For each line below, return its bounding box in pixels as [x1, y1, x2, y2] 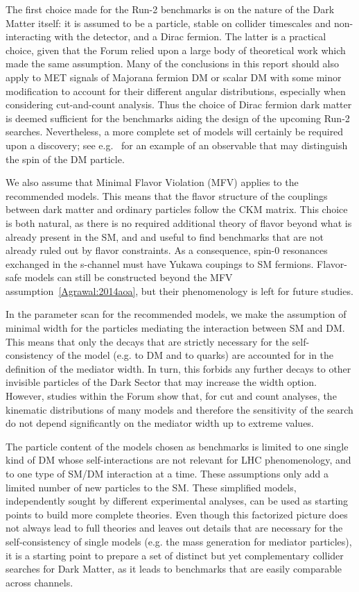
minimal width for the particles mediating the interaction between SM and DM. [6, 321, 345, 335]
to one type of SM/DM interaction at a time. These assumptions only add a [6, 466, 329, 480]
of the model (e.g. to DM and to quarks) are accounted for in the [56, 348, 334, 362]
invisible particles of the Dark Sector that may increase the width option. [6, 375, 317, 389]
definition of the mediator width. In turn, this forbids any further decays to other [6, 361, 351, 375]
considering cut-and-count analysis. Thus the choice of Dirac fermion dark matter [6, 97, 352, 112]
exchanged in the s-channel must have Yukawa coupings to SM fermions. [6, 256, 314, 271]
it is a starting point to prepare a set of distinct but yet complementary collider [6, 548, 344, 562]
